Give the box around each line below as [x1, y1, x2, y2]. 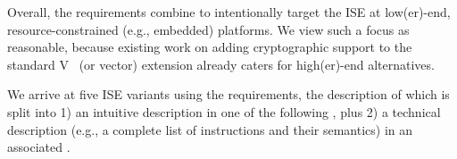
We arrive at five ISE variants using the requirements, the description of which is [7, 85, 450, 104]
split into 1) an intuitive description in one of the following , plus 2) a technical [7, 102, 441, 121]
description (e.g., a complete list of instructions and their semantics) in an [7, 120, 413, 138]
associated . [7, 138, 71, 156]
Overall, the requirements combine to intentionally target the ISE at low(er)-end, [7, 3, 451, 21]
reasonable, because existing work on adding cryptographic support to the [7, 38, 412, 56]
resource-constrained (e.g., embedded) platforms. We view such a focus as [7, 20, 410, 38]
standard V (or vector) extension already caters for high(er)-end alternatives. [7, 54, 435, 73]
